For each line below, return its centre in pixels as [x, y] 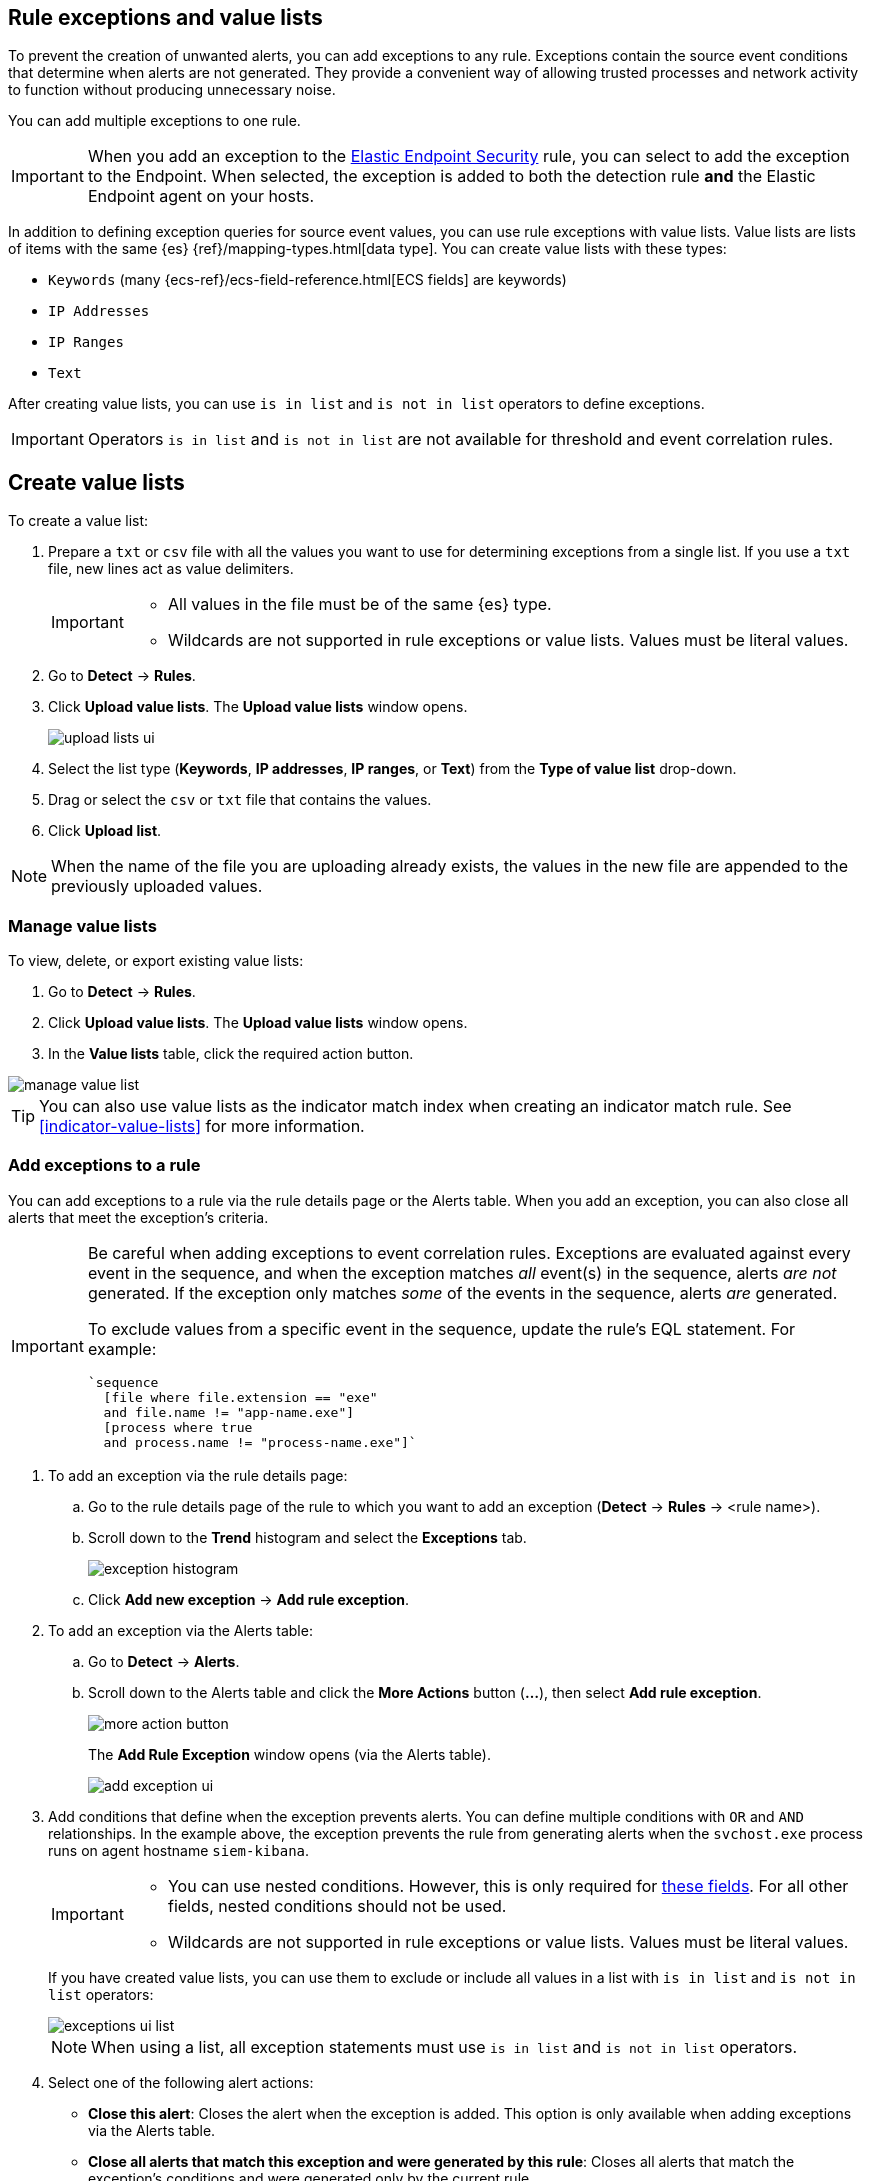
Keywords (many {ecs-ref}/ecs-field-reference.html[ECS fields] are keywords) [307, 280]
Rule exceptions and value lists [165, 17]
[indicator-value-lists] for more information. [202, 1126]
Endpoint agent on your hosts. [201, 196]
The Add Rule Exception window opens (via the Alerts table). [289, 1754]
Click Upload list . [105, 831]
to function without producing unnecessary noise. [172, 90]
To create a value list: [78, 521]
